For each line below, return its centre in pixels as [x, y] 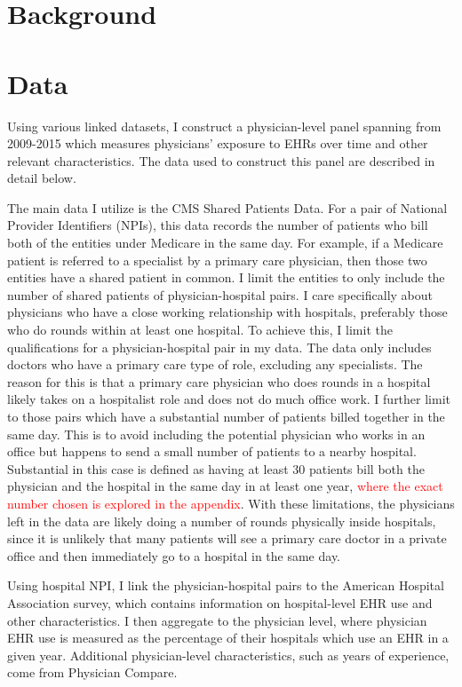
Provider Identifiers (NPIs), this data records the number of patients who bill [218, 225]
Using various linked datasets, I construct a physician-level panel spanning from [224, 126]
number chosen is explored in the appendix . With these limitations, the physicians [231, 503]
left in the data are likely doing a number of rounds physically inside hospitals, [222, 521]
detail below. [42, 178]
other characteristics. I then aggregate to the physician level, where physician [217, 620]
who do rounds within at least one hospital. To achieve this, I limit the [200, 330]
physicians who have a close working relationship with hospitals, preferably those [227, 312]
